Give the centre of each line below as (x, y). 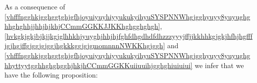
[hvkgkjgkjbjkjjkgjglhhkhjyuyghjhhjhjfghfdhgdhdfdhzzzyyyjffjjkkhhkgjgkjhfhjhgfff (128, 36)
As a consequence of (35, 6)
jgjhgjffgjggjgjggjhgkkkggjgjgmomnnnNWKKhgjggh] (85, 45)
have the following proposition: (51, 75)
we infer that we (219, 65)
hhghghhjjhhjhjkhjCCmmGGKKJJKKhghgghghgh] (82, 26)
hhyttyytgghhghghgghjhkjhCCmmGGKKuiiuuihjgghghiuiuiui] (99, 65)
